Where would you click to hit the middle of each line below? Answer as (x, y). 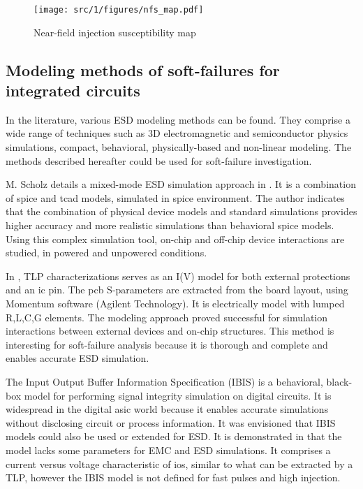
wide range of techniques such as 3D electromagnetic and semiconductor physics (177, 133)
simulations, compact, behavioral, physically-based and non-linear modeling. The (179, 147)
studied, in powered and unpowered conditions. (106, 253)
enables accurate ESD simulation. (77, 358)
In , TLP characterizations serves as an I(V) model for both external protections (178, 276)
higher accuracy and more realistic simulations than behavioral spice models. (170, 225)
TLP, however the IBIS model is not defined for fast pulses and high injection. (173, 477)
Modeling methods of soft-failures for (143, 70)
